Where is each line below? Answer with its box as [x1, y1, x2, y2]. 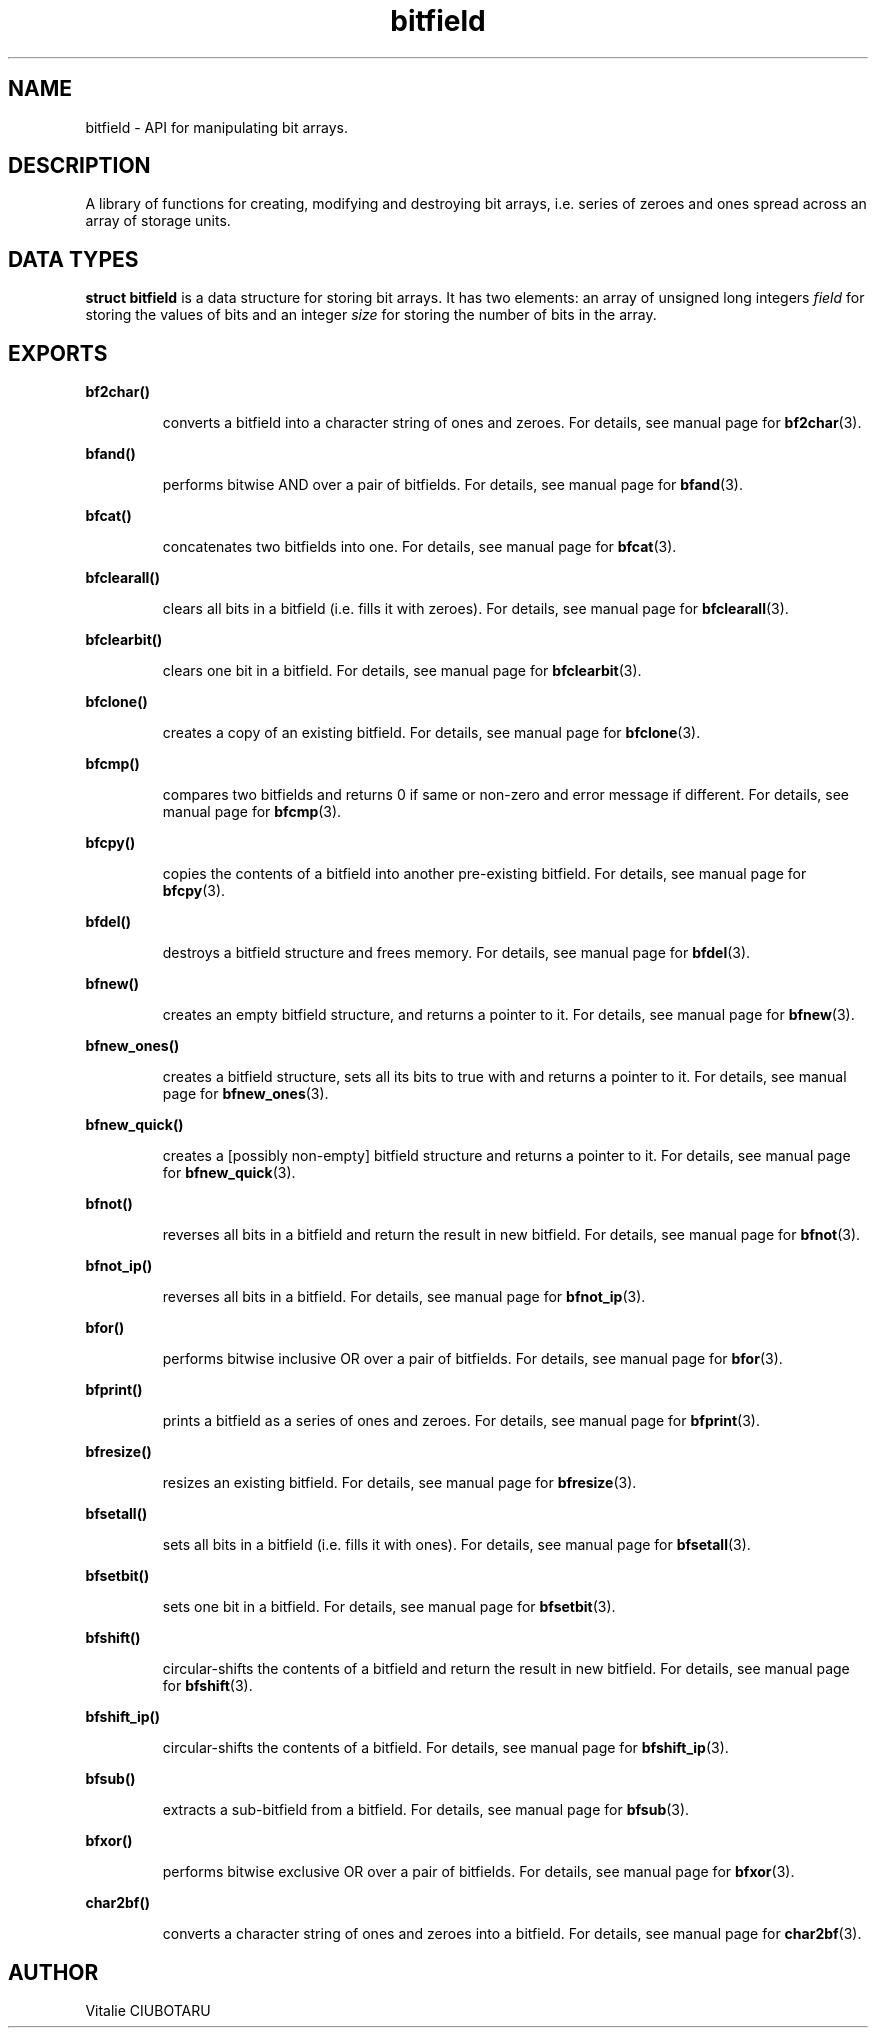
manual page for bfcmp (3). [162, 803, 342, 821]
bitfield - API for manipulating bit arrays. [85, 118, 348, 136]
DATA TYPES [8, 246, 139, 272]
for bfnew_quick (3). [162, 1164, 296, 1182]
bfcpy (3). [162, 882, 226, 900]
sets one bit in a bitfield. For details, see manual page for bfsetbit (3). [162, 1598, 616, 1616]
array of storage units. [85, 212, 231, 230]
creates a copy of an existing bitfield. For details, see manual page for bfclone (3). [162, 724, 701, 742]
